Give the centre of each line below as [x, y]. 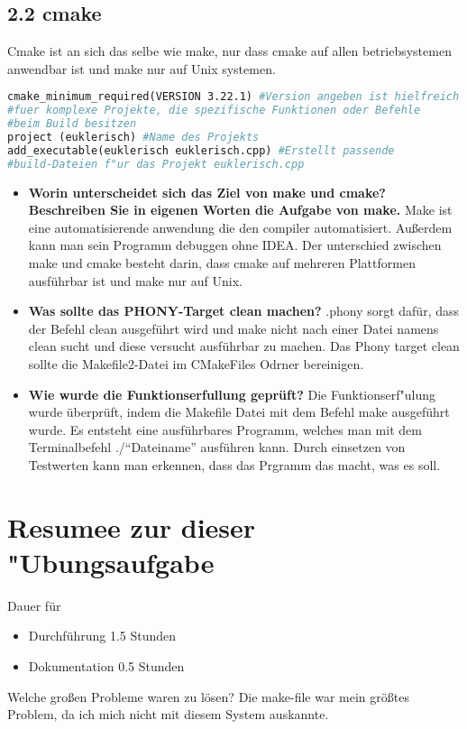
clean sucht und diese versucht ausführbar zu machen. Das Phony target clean [244, 346]
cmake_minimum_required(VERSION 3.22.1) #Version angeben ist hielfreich [233, 97]
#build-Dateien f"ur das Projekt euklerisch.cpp [156, 164]
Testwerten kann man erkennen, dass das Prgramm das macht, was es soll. [234, 464]
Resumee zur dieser [132, 526]
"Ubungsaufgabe [111, 562]
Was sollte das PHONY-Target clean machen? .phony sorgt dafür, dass [244, 311]
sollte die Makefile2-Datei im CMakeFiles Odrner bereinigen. [196, 363]
